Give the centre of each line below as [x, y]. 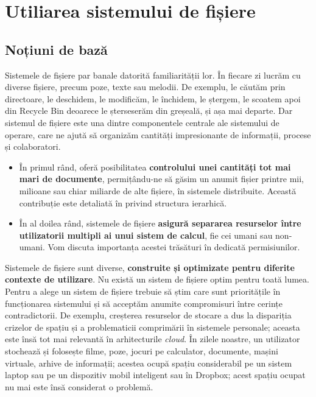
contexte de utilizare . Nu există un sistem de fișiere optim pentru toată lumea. [157, 279]
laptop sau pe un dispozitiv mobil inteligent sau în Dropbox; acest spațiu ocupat [155, 375]
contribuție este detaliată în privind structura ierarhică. [123, 202]
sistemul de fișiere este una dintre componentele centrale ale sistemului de [142, 122]
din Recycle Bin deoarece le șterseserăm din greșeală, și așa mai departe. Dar [149, 111]
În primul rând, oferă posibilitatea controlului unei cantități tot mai [155, 167]
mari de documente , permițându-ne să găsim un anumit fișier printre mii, [162, 179]
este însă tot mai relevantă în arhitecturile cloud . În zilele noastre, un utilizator [153, 339]
